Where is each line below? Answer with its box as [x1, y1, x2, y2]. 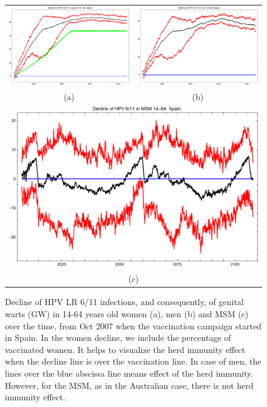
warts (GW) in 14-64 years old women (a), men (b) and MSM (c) [5, 307, 249, 320]
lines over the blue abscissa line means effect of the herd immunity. [5, 366, 254, 379]
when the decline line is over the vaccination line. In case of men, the [5, 355, 262, 368]
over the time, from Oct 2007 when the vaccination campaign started [5, 319, 262, 332]
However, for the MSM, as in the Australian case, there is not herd [5, 378, 254, 391]
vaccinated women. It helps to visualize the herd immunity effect [5, 343, 246, 355]
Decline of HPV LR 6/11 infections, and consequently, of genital [5, 295, 244, 308]
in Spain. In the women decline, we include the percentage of [5, 331, 231, 344]
